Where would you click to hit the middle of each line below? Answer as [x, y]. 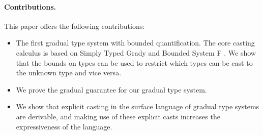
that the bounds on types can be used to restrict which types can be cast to [134, 62]
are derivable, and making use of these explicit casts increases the [118, 116]
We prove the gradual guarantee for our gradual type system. [111, 89]
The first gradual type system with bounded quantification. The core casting [135, 43]
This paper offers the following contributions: [75, 26]
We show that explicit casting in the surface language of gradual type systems [138, 106]
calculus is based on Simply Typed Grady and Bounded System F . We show [136, 52]
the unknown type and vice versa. [69, 73]
